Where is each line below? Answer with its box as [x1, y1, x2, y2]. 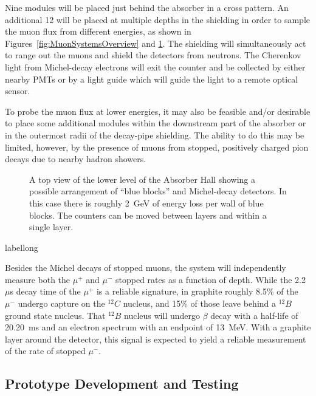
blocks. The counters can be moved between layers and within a [29, 208, 267, 221]
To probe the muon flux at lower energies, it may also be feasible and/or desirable [5, 104, 311, 117]
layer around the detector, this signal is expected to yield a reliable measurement [5, 332, 306, 345]
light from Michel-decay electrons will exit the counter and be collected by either [5, 60, 306, 73]
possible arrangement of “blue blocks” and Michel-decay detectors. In [29, 185, 287, 197]
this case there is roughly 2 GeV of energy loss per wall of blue [29, 196, 264, 209]
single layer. [29, 220, 74, 233]
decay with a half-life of [210, 309, 298, 321]
